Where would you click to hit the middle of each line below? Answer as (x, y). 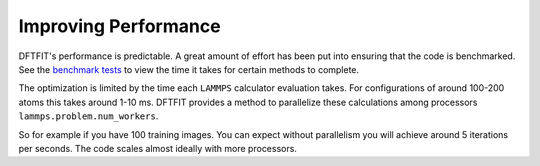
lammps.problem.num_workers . (88, 116)
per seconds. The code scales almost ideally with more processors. (157, 148)
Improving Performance (119, 26)
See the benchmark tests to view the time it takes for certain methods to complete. (189, 69)
